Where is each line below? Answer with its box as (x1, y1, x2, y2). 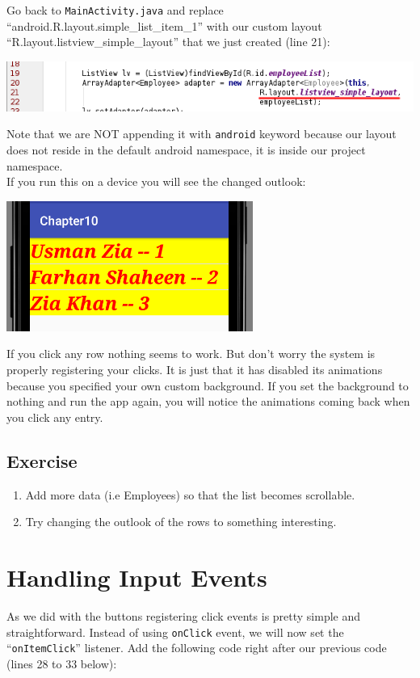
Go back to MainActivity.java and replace (6, 2, 224, 18)
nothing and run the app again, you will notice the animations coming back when (6, 393, 410, 410)
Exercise (6, 448, 78, 473)
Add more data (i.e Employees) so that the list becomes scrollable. (25, 486, 355, 503)
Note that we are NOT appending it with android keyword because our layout (6, 125, 397, 142)
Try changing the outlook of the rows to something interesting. (25, 513, 337, 530)
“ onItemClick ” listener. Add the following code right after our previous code (6, 639, 387, 656)
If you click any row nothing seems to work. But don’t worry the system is (6, 345, 376, 362)
